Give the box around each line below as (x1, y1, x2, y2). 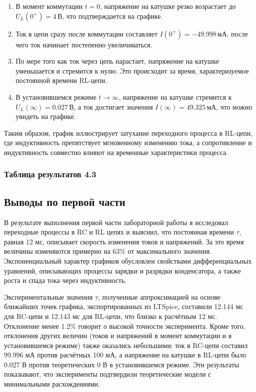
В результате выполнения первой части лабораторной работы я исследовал (4, 217, 228, 227)
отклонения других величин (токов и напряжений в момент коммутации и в (4, 330, 232, 341)
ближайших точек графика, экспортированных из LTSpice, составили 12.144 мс (4, 301, 243, 312)
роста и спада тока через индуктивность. (4, 275, 127, 285)
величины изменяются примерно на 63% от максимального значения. (4, 246, 212, 256)
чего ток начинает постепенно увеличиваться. (15, 39, 152, 49)
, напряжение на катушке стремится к (118, 91, 232, 102)
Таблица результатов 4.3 (4, 168, 97, 180)
